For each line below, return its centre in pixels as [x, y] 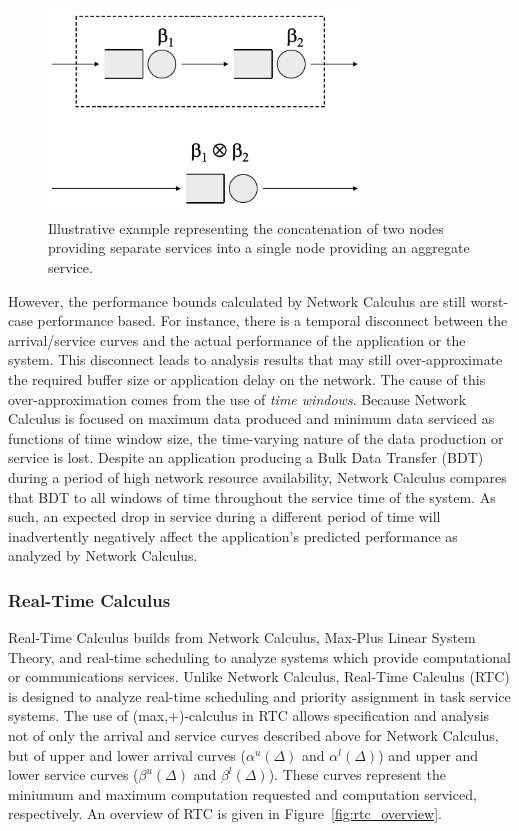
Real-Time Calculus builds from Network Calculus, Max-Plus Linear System [242, 637]
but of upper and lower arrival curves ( [127, 754]
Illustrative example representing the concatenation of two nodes [246, 227]
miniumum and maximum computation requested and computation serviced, [242, 793]
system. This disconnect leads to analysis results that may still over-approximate [255, 359]
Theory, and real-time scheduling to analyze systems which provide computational [259, 656]
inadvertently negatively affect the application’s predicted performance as [233, 535]
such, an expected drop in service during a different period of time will [224, 516]
